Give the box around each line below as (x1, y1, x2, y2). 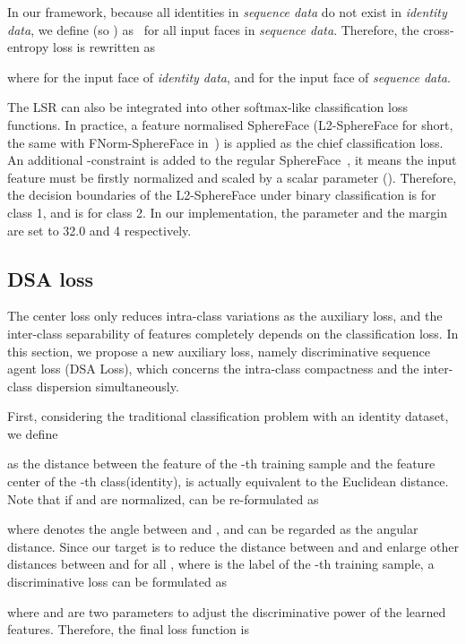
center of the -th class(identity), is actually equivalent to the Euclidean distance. (7, 472, 449, 491)
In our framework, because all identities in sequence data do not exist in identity (7, 3, 447, 21)
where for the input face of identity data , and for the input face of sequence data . (7, 67, 451, 86)
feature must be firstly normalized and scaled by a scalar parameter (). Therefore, (7, 167, 457, 186)
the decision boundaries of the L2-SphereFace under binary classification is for (7, 185, 436, 204)
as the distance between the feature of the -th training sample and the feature (7, 454, 436, 473)
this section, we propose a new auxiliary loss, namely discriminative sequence (7, 341, 430, 360)
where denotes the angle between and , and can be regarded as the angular (7, 519, 419, 538)
